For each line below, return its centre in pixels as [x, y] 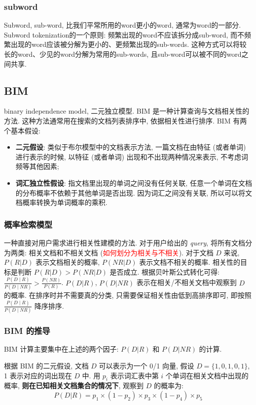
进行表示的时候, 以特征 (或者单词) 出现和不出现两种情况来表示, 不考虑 [128, 156]
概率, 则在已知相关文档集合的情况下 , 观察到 [74, 385]
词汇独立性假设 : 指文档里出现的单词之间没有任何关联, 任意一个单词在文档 [134, 182]
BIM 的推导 [27, 331]
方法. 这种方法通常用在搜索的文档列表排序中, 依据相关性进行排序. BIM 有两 [126, 120]
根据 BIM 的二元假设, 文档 [46, 365]
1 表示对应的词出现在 [38, 375]
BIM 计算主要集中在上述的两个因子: [61, 349]
